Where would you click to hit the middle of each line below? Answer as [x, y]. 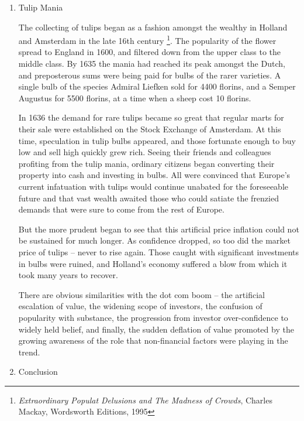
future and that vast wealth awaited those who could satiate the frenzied [148, 198]
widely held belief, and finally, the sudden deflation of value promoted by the [156, 329]
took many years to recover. [68, 275]
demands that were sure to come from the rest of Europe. [121, 209]
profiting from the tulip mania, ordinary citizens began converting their [146, 163]
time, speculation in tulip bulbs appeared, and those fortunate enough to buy [157, 140]
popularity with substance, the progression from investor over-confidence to [153, 317]
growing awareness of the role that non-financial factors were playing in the [153, 340]
